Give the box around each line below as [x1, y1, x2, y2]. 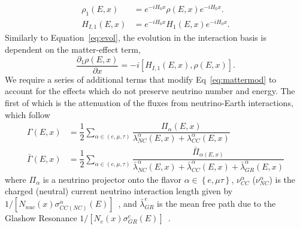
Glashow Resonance [5, 212, 77, 224]
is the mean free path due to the [157, 197, 276, 210]
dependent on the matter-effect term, [5, 43, 141, 56]
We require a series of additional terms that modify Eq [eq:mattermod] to [5, 73, 277, 85]
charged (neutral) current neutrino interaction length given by [5, 185, 233, 197]
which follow [5, 108, 50, 120]
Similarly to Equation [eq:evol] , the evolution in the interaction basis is [5, 31, 266, 44]
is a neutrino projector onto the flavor [43, 173, 182, 185]
